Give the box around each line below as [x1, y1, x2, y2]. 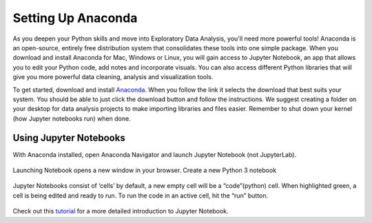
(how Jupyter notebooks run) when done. [12, 114, 131, 123]
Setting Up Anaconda [12, 10, 138, 25]
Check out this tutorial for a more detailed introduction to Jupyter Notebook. [12, 207, 229, 215]
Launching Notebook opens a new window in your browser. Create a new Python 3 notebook [12, 166, 277, 174]
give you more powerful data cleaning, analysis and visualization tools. [12, 73, 214, 81]
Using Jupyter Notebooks [12, 132, 125, 144]
